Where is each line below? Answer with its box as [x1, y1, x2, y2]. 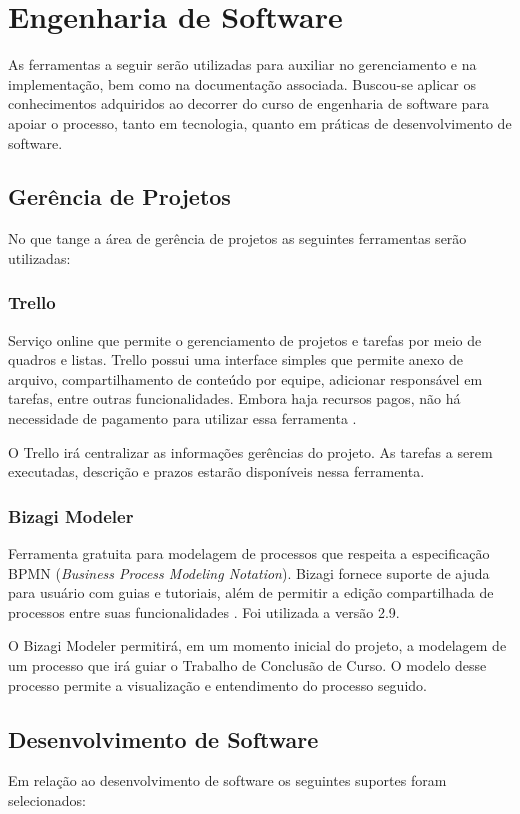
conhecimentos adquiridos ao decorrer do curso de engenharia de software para [8, 93, 489, 114]
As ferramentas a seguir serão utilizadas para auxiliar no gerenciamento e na [8, 54, 477, 75]
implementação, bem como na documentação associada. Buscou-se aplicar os [8, 73, 476, 94]
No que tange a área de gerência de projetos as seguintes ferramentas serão [8, 228, 467, 249]
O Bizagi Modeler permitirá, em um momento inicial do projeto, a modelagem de [8, 635, 507, 656]
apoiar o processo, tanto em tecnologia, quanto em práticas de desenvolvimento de [8, 112, 512, 133]
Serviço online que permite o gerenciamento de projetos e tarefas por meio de [8, 329, 482, 350]
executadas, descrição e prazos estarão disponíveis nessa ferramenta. [8, 461, 425, 482]
